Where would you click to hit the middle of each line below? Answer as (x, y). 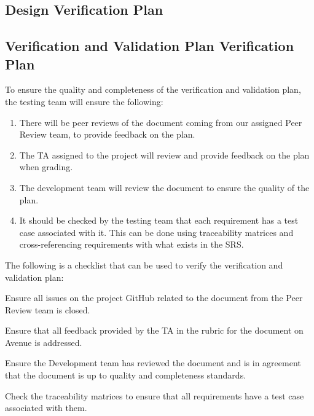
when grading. (46, 167)
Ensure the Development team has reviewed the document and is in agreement (153, 363)
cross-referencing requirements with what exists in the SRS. (131, 244)
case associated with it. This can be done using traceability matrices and (156, 232)
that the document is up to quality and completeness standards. (126, 375)
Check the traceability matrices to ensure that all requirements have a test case (155, 395)
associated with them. (46, 408)
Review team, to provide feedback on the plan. (107, 134)
